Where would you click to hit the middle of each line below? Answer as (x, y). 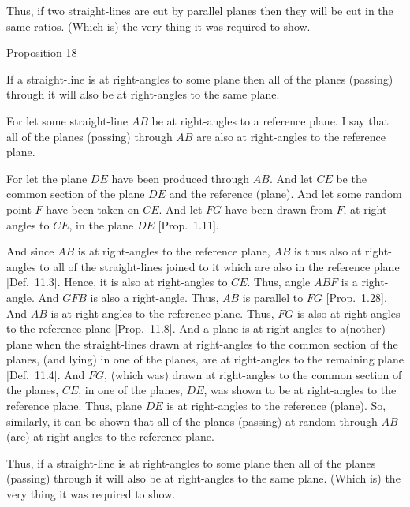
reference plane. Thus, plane (75, 406)
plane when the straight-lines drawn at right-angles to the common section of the (202, 343)
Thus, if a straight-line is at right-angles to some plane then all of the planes (191, 462)
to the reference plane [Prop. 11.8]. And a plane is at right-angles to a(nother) (196, 328)
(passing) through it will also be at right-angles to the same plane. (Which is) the (203, 478)
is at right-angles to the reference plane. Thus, (162, 313)
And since (30, 251)
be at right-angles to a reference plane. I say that (270, 120)
